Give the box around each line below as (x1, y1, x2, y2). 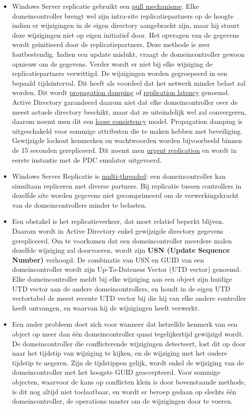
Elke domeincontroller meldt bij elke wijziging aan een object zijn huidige (12, 274, 232, 284)
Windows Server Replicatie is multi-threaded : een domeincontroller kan (12, 171, 226, 181)
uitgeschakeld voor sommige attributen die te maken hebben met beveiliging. (12, 125, 243, 136)
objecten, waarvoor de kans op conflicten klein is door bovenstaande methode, (12, 376, 246, 386)
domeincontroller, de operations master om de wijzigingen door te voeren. (12, 396, 233, 406)
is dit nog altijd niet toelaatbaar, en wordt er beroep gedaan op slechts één (12, 386, 236, 396)
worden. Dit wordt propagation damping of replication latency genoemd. (12, 87, 230, 97)
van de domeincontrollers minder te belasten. (12, 199, 147, 210)
